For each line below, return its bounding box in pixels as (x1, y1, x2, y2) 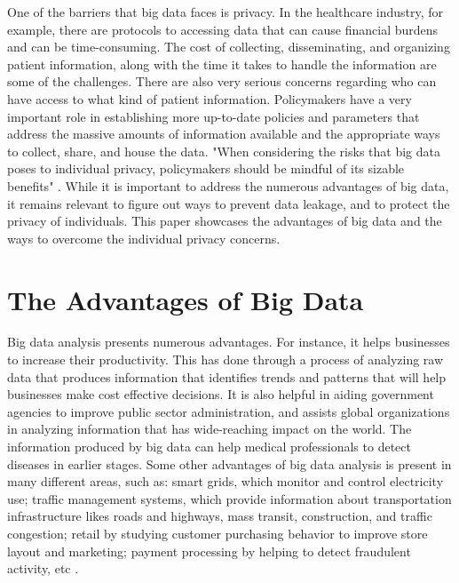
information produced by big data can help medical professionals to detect (7, 437, 411, 455)
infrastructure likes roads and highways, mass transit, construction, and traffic (7, 507, 432, 525)
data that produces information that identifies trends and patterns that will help (7, 367, 447, 386)
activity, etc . (7, 559, 79, 578)
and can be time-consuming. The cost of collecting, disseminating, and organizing (7, 37, 450, 56)
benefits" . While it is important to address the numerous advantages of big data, (7, 176, 449, 195)
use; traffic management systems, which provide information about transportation (7, 489, 452, 507)
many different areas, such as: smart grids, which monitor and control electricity (7, 472, 444, 491)
